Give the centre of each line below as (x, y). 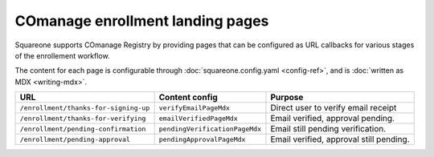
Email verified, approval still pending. (340, 139)
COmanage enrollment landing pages (142, 21)
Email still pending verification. (328, 129)
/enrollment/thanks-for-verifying (83, 118)
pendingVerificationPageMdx (210, 129)
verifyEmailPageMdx (194, 108)
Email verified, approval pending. (333, 119)
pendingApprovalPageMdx (202, 139)
